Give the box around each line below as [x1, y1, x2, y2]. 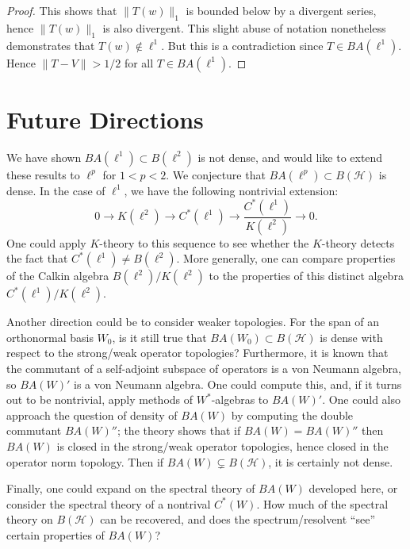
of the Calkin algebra [6, 267, 109, 284]
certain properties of [6, 527, 105, 543]
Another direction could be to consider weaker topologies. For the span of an [6, 313, 380, 330]
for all [124, 54, 154, 71]
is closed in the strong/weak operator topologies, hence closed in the [56, 438, 389, 455]
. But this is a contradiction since [161, 36, 324, 53]
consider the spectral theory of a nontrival [6, 495, 211, 512]
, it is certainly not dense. [268, 453, 393, 470]
